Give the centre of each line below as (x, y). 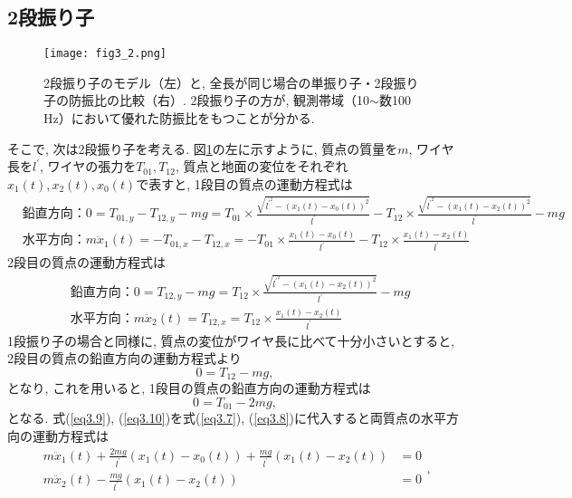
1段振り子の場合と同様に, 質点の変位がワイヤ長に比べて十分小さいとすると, (231, 340)
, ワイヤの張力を (88, 166)
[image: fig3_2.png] (105, 54)
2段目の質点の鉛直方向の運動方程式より (124, 358)
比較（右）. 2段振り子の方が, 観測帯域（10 (244, 100)
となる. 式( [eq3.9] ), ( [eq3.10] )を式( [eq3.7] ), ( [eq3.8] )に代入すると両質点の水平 (227, 418)
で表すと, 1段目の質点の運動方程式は (244, 183)
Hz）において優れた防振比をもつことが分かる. (179, 118)
